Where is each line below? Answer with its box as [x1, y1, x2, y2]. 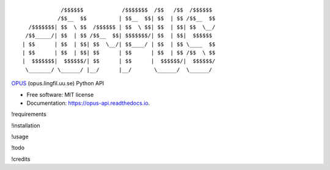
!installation [11, 122, 40, 129]
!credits [11, 155, 31, 163]
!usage [11, 133, 29, 140]
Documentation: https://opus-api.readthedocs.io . [26, 99, 150, 107]
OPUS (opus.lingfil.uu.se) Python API [11, 80, 105, 87]
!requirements [11, 110, 47, 118]
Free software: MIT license [26, 91, 94, 98]
